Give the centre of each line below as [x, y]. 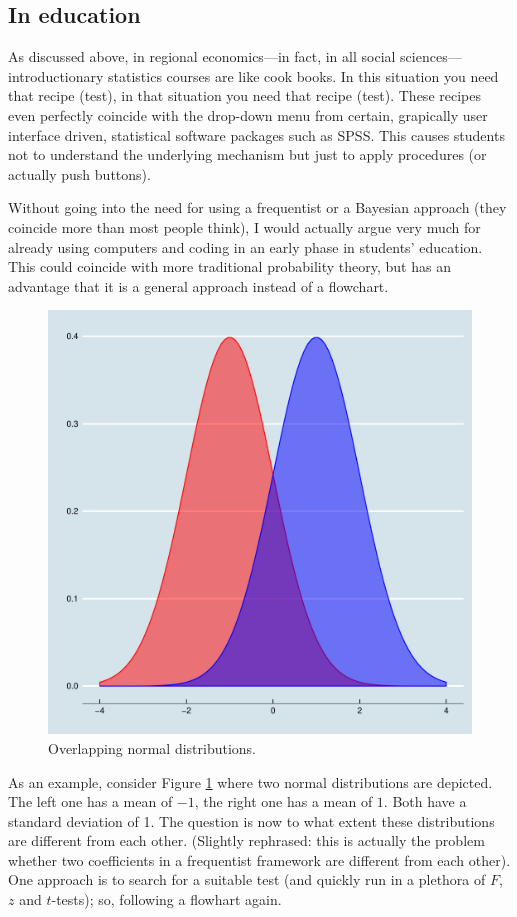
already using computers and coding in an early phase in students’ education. [245, 246]
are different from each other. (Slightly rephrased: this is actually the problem [246, 840]
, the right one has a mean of [283, 801]
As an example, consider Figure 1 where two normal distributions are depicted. [250, 781]
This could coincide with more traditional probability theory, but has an [229, 266]
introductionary [56, 75]
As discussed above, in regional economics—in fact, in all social [202, 56]
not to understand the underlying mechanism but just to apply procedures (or [247, 154]
